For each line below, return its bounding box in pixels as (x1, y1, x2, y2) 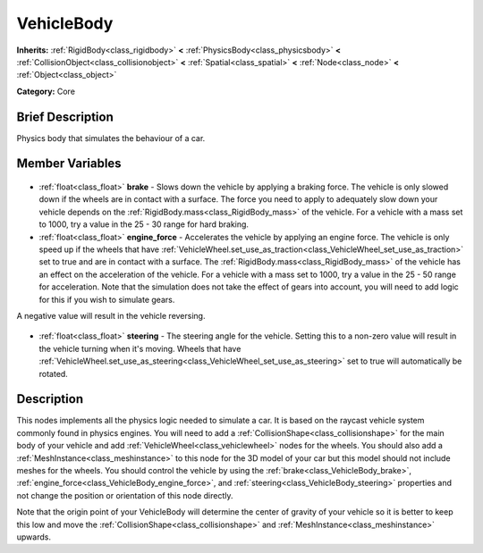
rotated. (38, 368, 69, 379)
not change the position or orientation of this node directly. (16, 490, 233, 500)
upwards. (16, 532, 51, 542)
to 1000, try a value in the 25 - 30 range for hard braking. (38, 219, 250, 230)
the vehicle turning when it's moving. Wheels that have (38, 343, 241, 354)
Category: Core (16, 86, 76, 96)
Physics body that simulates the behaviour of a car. (16, 132, 206, 143)
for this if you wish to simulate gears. (38, 294, 175, 305)
